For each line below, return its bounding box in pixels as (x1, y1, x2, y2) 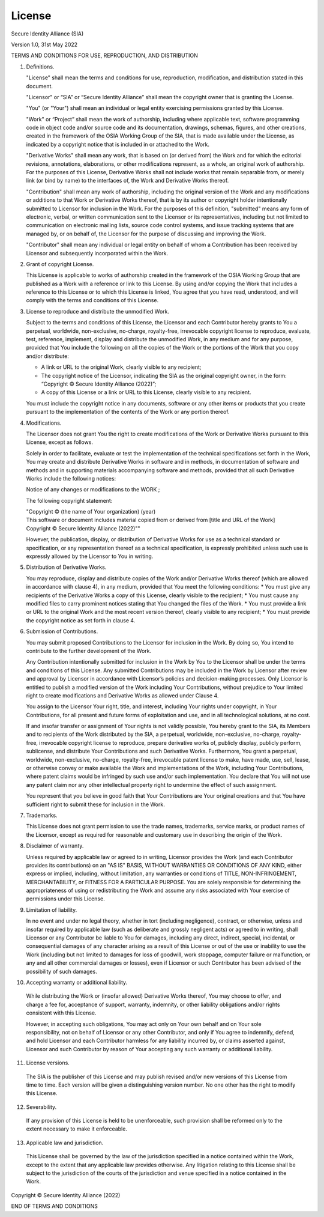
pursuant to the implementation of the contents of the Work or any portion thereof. (26, 408, 230, 416)
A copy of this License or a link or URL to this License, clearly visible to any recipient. (41, 389, 251, 396)
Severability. (26, 1103, 57, 1111)
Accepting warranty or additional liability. (26, 979, 128, 986)
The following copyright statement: (26, 497, 113, 504)
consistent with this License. (26, 1009, 97, 1016)
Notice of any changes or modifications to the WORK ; (26, 486, 160, 493)
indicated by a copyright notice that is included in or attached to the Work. (26, 141, 210, 148)
